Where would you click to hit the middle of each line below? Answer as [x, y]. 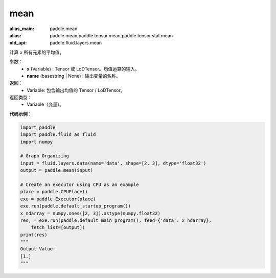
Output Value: [38, 249]
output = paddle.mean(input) [57, 170]
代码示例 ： [21, 114]
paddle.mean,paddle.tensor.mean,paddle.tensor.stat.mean [111, 35]
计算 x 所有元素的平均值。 [37, 52]
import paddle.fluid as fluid [58, 135]
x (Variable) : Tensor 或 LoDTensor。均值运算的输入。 [83, 68]
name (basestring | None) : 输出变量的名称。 [74, 76]
